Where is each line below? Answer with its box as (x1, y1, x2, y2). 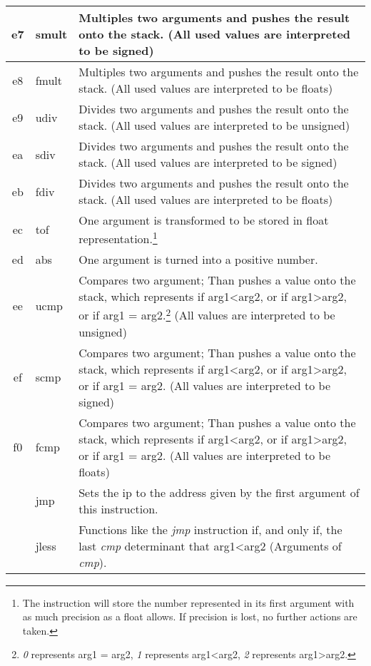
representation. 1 (78, 228, 158, 247)
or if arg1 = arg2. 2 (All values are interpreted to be (78, 304, 335, 324)
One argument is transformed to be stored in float (78, 212, 329, 228)
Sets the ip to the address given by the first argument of (78, 483, 360, 501)
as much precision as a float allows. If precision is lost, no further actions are (22, 609, 357, 624)
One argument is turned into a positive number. (78, 251, 318, 268)
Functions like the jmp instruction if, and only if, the (78, 521, 342, 538)
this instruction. (78, 500, 158, 517)
